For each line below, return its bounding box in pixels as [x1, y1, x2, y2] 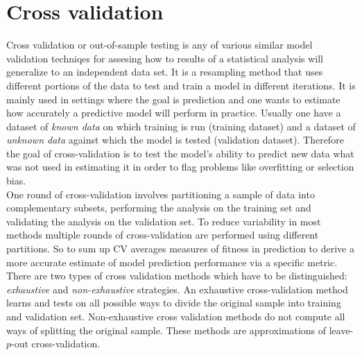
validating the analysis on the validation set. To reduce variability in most [6, 214, 321, 228]
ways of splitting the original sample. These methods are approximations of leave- [6, 322, 354, 337]
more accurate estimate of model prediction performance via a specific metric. [6, 254, 338, 269]
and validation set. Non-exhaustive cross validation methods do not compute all [6, 309, 345, 323]
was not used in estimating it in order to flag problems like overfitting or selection [6, 159, 354, 174]
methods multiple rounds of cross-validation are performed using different [6, 227, 319, 242]
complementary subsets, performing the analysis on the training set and [6, 200, 311, 215]
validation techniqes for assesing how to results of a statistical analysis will [6, 51, 323, 65]
